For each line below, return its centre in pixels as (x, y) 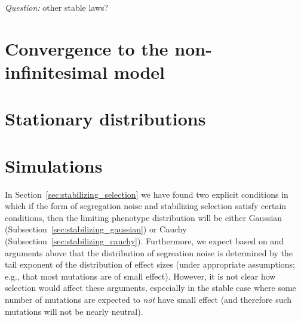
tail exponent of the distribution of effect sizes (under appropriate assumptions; (150, 264)
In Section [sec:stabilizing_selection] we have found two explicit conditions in (147, 194)
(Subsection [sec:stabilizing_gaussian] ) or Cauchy (96, 229)
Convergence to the (87, 48)
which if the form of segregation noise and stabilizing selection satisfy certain (146, 206)
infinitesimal (56, 71)
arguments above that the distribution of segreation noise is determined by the (149, 252)
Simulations (54, 165)
